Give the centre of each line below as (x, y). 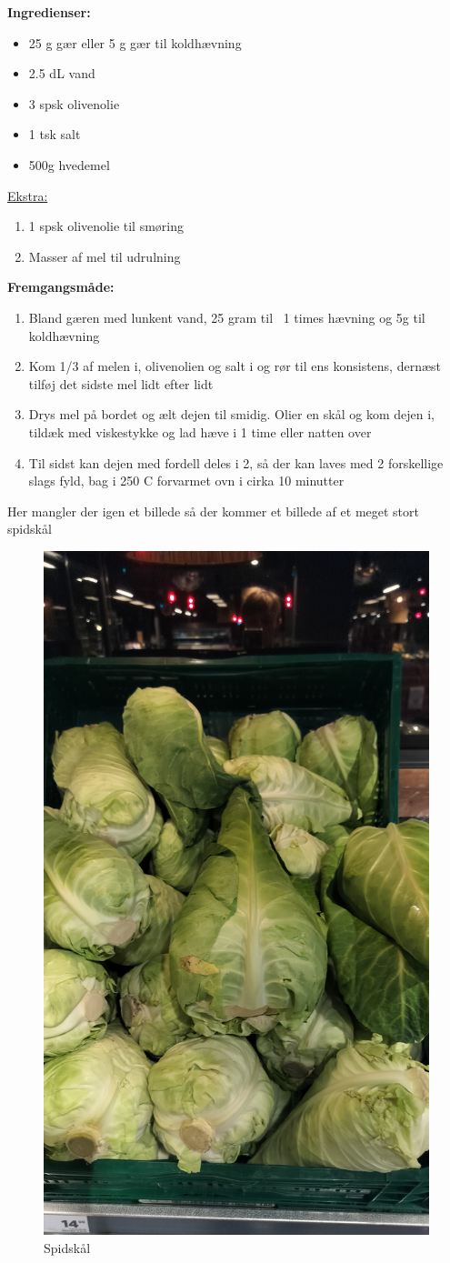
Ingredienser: (49, 12)
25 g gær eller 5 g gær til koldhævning (135, 42)
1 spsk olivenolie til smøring (106, 226)
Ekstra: (28, 195)
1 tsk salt (55, 134)
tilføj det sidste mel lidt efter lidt (121, 383)
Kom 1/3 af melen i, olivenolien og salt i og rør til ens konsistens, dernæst (235, 366)
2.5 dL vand (62, 73)
